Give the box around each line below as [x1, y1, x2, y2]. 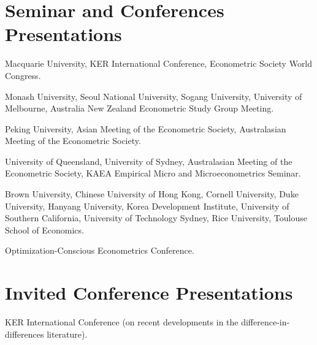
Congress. [5, 69, 41, 82]
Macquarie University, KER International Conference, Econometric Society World [5, 57, 313, 70]
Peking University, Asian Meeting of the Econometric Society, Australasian [5, 122, 286, 135]
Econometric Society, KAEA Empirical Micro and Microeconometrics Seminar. [5, 167, 301, 180]
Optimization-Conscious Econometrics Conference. [5, 244, 194, 257]
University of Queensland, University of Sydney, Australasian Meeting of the [5, 154, 292, 167]
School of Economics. [5, 223, 84, 236]
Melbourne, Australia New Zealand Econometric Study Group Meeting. [5, 102, 274, 115]
